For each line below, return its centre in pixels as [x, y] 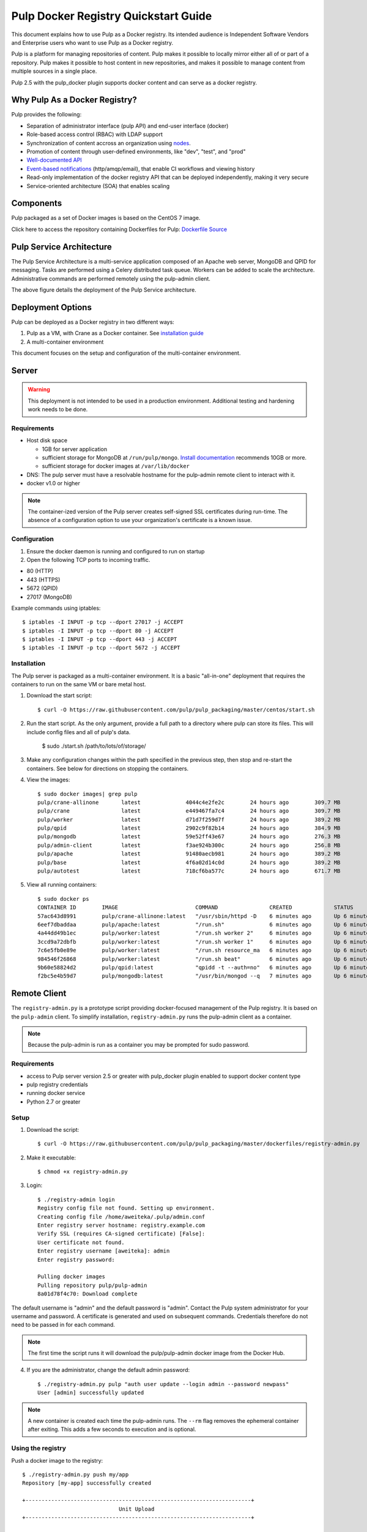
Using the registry [39, 1448]
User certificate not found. [81, 1242]
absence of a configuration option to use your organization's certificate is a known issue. [140, 520]
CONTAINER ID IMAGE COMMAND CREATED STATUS [196, 908]
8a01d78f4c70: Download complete [87, 1294]
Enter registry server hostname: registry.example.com [121, 1225]
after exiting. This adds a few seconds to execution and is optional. [112, 1429]
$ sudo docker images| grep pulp [87, 794]
